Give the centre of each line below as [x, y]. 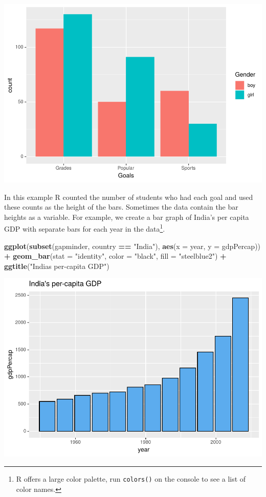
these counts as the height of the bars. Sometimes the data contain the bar [121, 207]
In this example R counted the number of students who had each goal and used [129, 197]
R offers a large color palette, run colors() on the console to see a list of [131, 478]
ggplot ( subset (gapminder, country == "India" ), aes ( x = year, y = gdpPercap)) [132, 246]
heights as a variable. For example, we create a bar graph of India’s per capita [127, 217]
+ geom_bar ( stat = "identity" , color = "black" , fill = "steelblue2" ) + [115, 256]
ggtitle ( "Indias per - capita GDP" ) [57, 266]
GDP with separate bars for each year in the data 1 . [85, 228]
